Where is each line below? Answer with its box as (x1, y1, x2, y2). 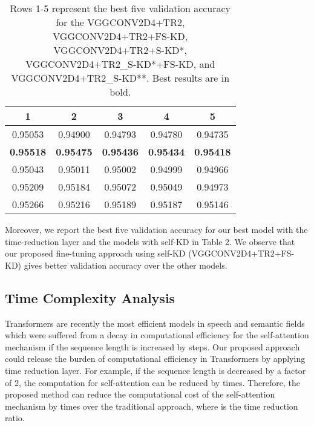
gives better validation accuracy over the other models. (24, 258, 227, 271)
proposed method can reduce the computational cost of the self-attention (5, 388, 275, 401)
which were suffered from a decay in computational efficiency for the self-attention (5, 329, 309, 341)
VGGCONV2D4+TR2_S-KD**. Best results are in (11, 71, 230, 85)
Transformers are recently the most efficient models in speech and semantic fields (5, 316, 305, 329)
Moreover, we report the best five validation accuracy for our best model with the (5, 223, 308, 235)
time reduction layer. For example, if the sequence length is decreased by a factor (5, 364, 306, 376)
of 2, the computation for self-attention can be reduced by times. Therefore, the (5, 376, 300, 388)
